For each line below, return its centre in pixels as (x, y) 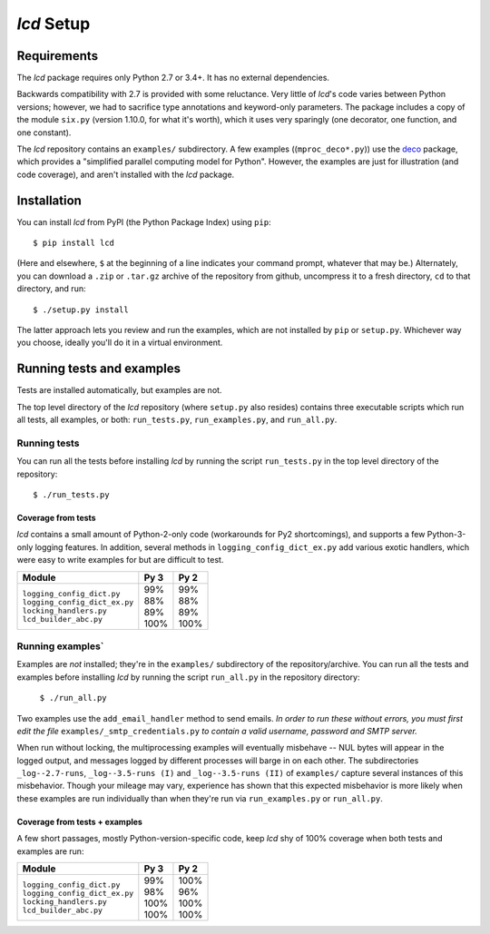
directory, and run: (51, 289)
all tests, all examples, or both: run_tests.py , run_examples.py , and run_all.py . (177, 420)
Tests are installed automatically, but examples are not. (119, 390)
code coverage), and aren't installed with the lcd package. (126, 174)
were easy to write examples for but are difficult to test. (120, 560)
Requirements (58, 56)
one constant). (44, 133)
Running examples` (60, 646)
